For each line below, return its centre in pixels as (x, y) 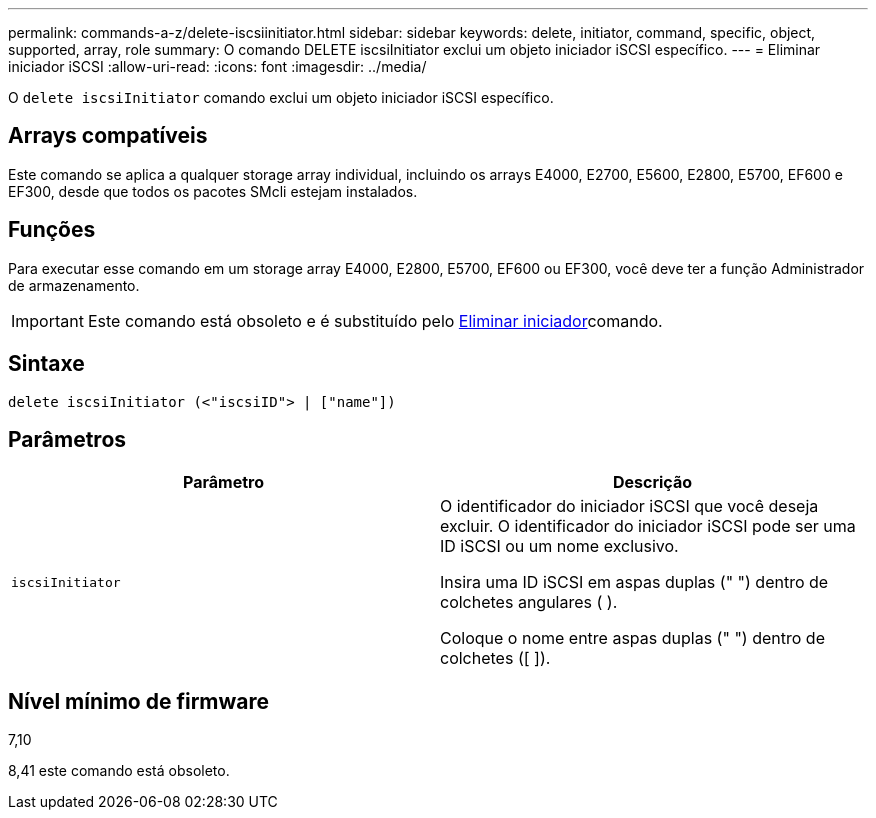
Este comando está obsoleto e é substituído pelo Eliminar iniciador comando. (375, 320)
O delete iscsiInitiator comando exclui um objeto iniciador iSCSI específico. (281, 97)
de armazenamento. (74, 285)
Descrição (652, 482)
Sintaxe (46, 364)
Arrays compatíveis (108, 136)
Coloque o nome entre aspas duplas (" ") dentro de (632, 638)
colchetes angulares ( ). (529, 602)
